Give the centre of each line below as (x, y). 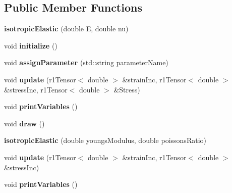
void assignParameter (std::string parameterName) (86, 62)
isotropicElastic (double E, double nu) (66, 29)
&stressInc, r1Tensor (36, 89)
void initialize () (31, 45)
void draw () (24, 123)
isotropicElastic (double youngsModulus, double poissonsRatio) (105, 140)
